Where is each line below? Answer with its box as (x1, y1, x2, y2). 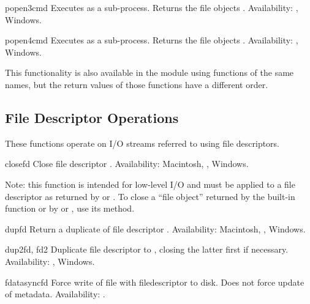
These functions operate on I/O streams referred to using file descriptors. (5, 136, 280, 149)
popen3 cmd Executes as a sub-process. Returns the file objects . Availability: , (5, 1, 298, 13)
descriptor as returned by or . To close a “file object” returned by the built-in (5, 190, 295, 202)
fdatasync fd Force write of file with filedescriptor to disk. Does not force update (5, 275, 304, 288)
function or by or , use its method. (5, 202, 135, 215)
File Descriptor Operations (5, 108, 179, 127)
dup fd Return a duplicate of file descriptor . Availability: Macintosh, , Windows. (5, 222, 306, 235)
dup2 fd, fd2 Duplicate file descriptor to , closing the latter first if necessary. (5, 243, 289, 256)
